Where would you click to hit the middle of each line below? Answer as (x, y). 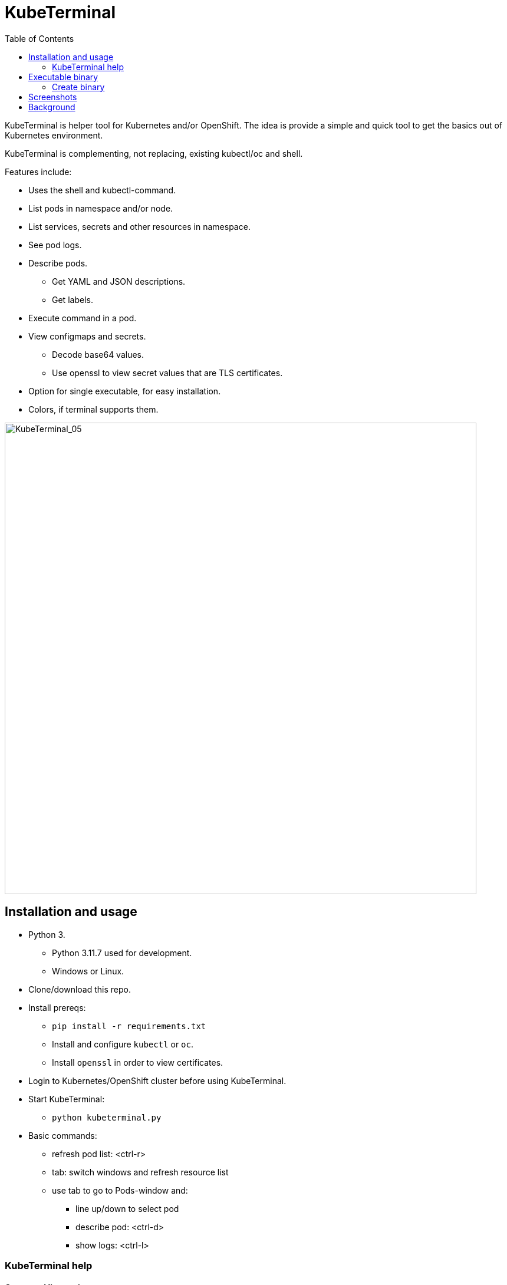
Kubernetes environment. (54, 135)
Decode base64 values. (98, 354)
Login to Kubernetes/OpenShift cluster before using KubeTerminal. (157, 1080)
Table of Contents (39, 38)
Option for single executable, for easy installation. (125, 391)
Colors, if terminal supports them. (93, 409)
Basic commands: (63, 1135)
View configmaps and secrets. (87, 336)
